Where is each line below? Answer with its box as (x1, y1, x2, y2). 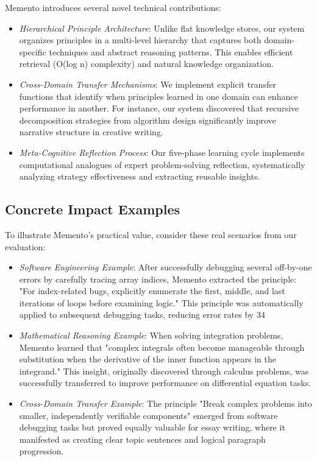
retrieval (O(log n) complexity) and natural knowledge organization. (19, 57, 274, 70)
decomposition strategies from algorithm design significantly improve (19, 113, 276, 126)
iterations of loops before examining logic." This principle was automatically (19, 296, 304, 309)
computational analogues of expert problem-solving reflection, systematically (19, 158, 305, 171)
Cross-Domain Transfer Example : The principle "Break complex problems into (19, 397, 312, 410)
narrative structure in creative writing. (19, 125, 163, 138)
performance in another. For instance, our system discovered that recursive (19, 102, 299, 114)
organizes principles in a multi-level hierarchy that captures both (19, 33, 262, 46)
